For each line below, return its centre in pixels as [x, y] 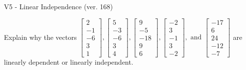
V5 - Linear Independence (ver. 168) [59, 6]
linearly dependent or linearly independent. [69, 61]
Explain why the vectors [40, 37]
